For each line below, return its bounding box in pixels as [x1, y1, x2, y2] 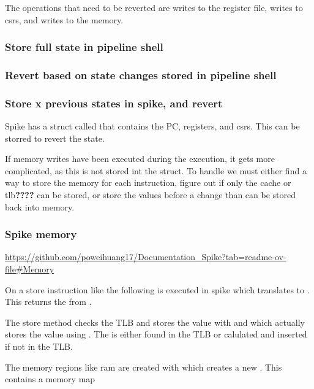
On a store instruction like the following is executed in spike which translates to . [5, 283, 310, 296]
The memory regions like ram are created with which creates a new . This [5, 360, 282, 373]
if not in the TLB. [5, 340, 73, 353]
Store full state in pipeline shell [5, 39, 163, 55]
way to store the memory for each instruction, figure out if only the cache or [5, 176, 291, 189]
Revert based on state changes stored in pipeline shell [5, 67, 277, 82]
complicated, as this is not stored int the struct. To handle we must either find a [5, 164, 307, 177]
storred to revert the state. [5, 131, 105, 144]
